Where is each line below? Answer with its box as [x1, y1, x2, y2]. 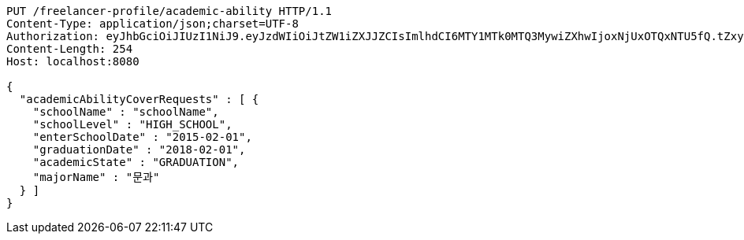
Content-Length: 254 [6, 42, 133, 55]
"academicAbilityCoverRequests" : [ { [19, 93, 259, 105]
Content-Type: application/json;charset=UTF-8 [6, 17, 299, 30]
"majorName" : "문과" [32, 171, 160, 183]
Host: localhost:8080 [6, 55, 139, 68]
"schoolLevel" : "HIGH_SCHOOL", [32, 118, 232, 131]
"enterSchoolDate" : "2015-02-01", [32, 131, 252, 143]
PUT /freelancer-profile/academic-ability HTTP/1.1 [6, 5, 333, 17]
